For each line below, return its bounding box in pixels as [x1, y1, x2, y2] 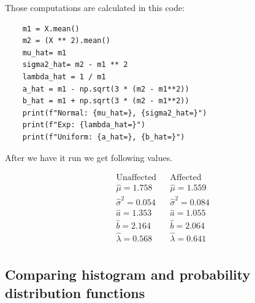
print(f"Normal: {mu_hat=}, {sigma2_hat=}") [22, 108, 207, 117]
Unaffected [116, 173, 157, 183]
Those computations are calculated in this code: [5, 1, 185, 14]
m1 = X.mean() [22, 24, 80, 33]
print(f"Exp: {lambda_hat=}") [22, 120, 146, 130]
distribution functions [5, 283, 145, 302]
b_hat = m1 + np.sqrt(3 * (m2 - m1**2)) [22, 96, 189, 106]
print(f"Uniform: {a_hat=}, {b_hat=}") [22, 132, 185, 141]
